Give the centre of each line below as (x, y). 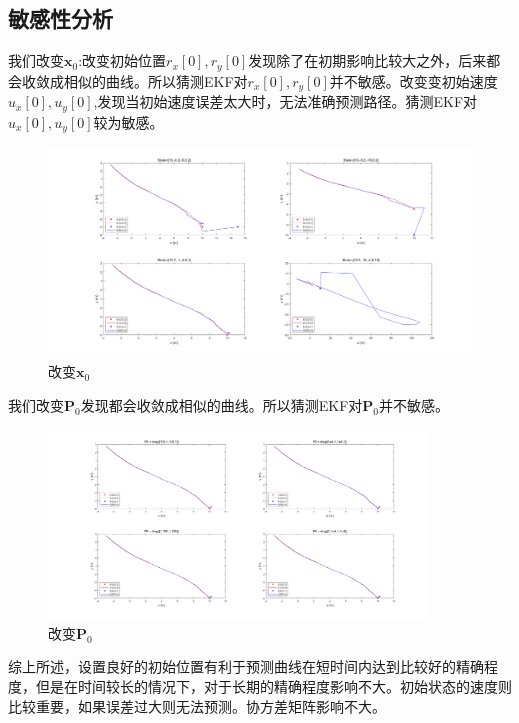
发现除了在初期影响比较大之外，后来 (367, 60)
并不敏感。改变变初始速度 (413, 80)
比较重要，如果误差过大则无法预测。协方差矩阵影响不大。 (197, 705)
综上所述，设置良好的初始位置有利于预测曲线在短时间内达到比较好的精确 (246, 666)
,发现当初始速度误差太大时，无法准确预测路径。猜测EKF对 (285, 101)
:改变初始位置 (122, 60)
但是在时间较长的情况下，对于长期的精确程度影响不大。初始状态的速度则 (273, 686)
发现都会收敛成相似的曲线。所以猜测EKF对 (221, 404)
